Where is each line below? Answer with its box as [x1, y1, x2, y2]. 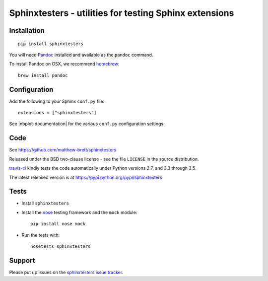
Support [9, 256, 35, 265]
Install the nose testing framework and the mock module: [21, 209, 137, 215]
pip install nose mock [30, 221, 86, 227]
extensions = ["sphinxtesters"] [18, 110, 97, 116]
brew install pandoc [18, 72, 68, 78]
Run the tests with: [21, 232, 60, 238]
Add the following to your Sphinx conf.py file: [9, 98, 104, 104]
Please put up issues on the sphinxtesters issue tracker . [9, 269, 124, 275]
